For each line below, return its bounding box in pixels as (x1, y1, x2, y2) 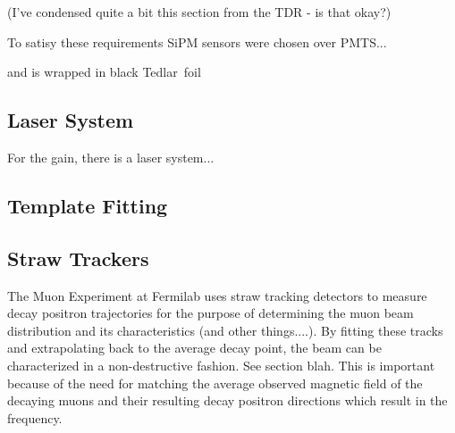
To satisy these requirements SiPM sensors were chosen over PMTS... (7, 32, 387, 51)
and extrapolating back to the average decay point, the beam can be (7, 338, 382, 357)
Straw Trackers (7, 244, 149, 271)
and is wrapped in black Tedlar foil (7, 62, 201, 81)
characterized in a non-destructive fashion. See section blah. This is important (7, 355, 435, 374)
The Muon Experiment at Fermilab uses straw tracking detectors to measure (7, 286, 427, 304)
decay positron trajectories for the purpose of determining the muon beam (7, 304, 414, 322)
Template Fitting (7, 191, 168, 219)
